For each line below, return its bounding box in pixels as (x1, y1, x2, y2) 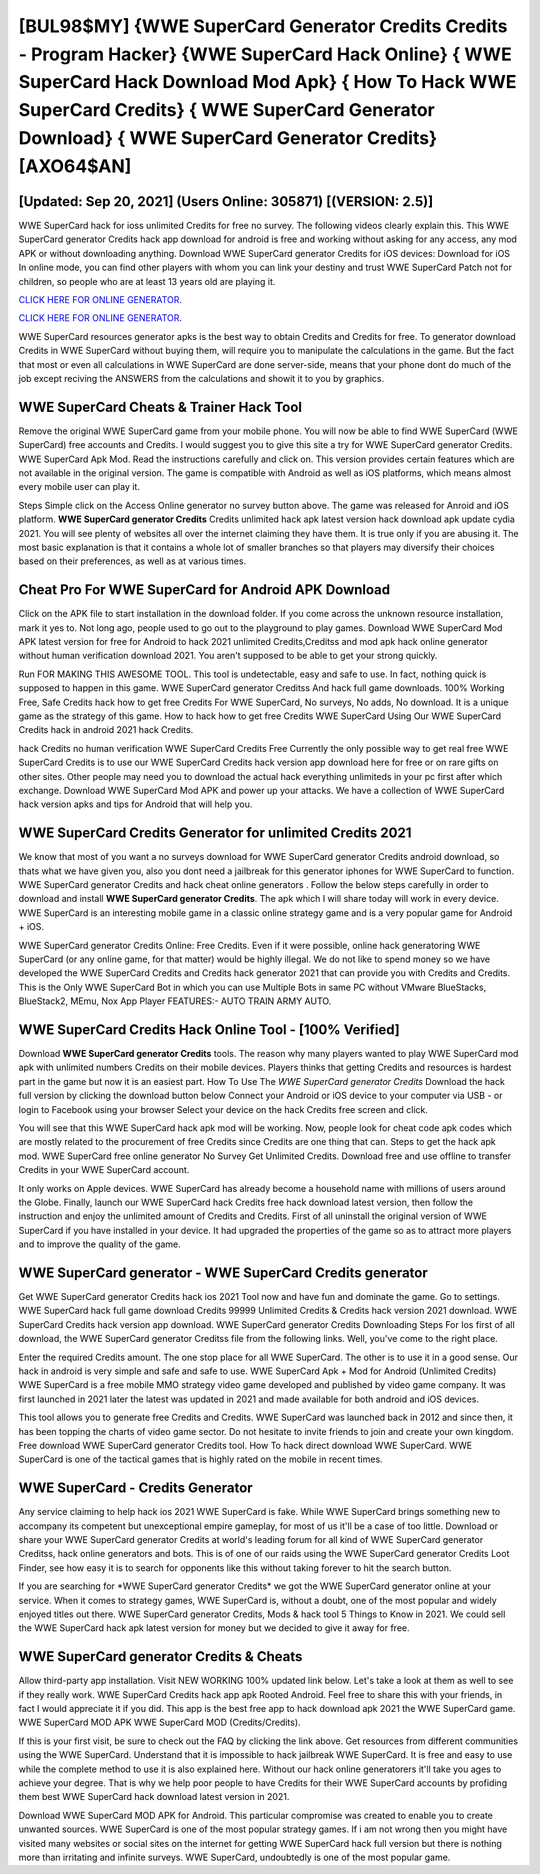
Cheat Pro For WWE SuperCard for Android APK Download (18, 581, 391, 599)
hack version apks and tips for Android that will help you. (18, 798, 253, 810)
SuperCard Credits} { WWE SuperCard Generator (18, 99, 435, 122)
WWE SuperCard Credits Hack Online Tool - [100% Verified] (18, 1021, 400, 1038)
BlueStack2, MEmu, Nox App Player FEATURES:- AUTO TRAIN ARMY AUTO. (18, 995, 332, 1007)
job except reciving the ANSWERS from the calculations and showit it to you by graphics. (18, 372, 385, 384)
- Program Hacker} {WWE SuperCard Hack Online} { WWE (18, 43, 512, 65)
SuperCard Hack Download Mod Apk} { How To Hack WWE (18, 71, 517, 94)
